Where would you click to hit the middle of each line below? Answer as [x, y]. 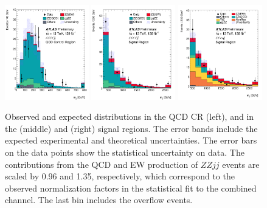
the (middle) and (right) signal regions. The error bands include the [131, 128]
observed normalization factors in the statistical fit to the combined [131, 188]
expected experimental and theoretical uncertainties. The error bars [131, 140]
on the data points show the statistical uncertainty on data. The [125, 152]
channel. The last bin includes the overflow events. [99, 200]
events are [241, 164]
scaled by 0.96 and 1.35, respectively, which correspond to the [120, 176]
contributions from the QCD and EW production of [102, 164]
